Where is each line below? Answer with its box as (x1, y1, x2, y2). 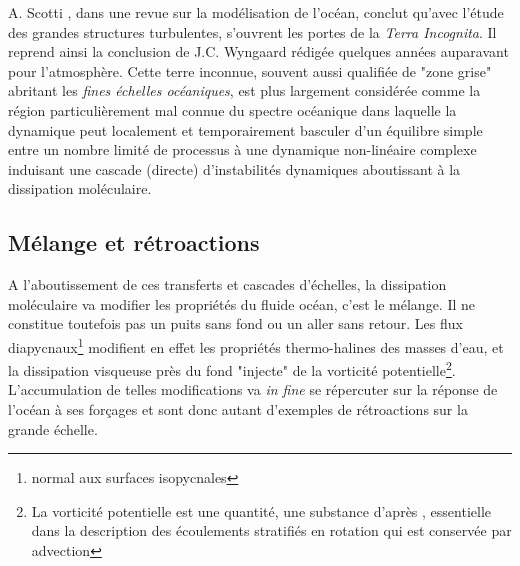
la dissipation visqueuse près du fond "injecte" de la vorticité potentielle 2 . (8, 357, 456, 380)
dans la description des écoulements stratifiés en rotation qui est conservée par (31, 520, 512, 541)
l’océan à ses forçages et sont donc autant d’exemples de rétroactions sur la (8, 399, 468, 420)
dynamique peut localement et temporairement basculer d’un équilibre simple (8, 119, 483, 140)
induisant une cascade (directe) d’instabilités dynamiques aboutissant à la (8, 158, 461, 179)
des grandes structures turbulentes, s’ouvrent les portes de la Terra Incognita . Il (8, 21, 497, 42)
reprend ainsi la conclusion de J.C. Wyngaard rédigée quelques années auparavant (8, 41, 509, 62)
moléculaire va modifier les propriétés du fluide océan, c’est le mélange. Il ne (8, 293, 476, 314)
